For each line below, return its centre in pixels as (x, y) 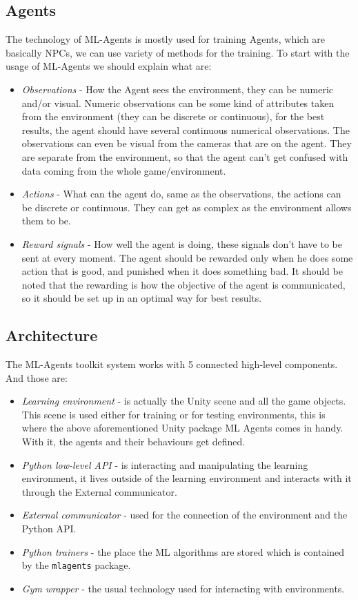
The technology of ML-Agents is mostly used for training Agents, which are (166, 39)
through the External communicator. (99, 491)
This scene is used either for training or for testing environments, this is (173, 414)
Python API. (49, 529)
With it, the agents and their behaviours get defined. (133, 442)
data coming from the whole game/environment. (124, 170)
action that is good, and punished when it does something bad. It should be (182, 271)
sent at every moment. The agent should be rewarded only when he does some (187, 257)
